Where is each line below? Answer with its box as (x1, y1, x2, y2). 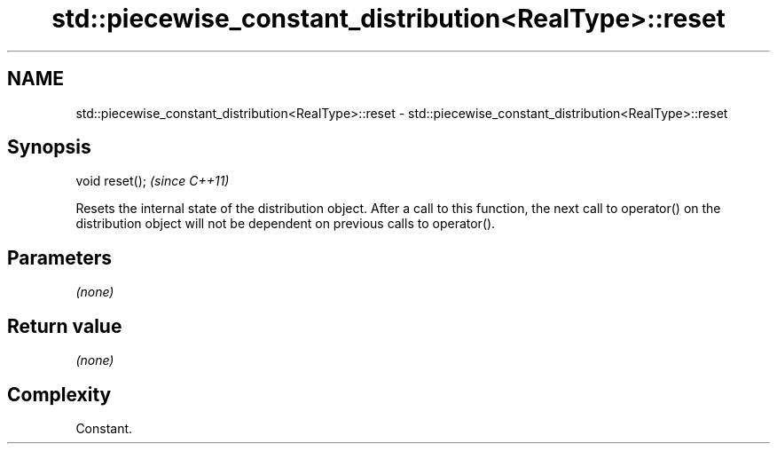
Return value (7, 314, 122, 337)
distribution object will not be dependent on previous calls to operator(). (75, 216, 496, 232)
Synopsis (7, 136, 91, 159)
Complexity (7, 383, 112, 406)
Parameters (7, 246, 112, 269)
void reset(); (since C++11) (75, 173, 230, 189)
